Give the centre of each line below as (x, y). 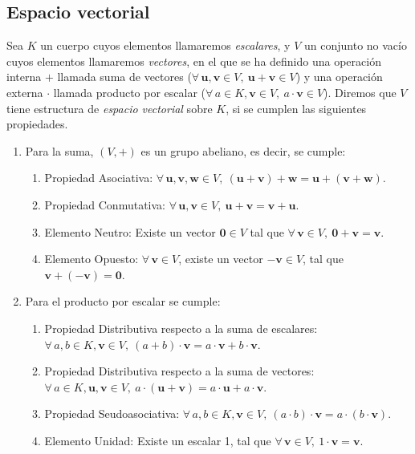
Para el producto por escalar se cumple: (123, 301)
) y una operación (339, 77)
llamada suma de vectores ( (124, 77)
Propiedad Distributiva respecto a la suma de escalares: (181, 328)
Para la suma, (59, 150)
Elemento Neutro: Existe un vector (130, 231)
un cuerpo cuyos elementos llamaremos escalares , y (165, 45)
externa (25, 92)
